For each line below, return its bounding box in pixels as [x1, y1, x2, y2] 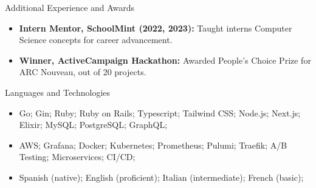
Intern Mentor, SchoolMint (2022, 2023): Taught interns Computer [19, 21, 292, 34]
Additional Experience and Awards [5, 1, 135, 13]
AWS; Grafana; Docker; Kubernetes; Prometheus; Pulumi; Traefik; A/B [19, 138, 287, 151]
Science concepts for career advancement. [19, 33, 173, 46]
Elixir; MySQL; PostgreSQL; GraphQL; [19, 118, 168, 131]
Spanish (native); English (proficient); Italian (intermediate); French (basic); [19, 170, 304, 183]
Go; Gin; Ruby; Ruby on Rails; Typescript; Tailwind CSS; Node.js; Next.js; [19, 106, 301, 119]
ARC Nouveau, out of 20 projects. [19, 65, 146, 78]
